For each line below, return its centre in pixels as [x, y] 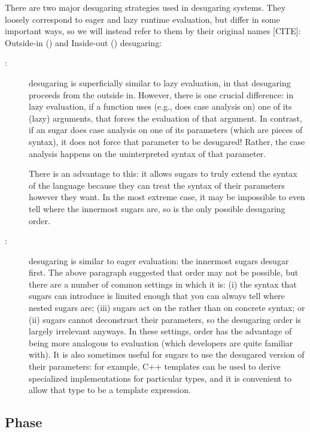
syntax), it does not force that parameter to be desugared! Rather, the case [167, 141]
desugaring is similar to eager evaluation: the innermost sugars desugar [159, 260]
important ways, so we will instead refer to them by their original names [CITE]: [153, 31]
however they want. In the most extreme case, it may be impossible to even [167, 197]
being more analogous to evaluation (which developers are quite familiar [161, 342]
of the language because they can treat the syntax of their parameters [157, 185]
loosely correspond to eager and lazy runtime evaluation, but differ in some [142, 19]
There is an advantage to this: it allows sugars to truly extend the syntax [163, 173]
